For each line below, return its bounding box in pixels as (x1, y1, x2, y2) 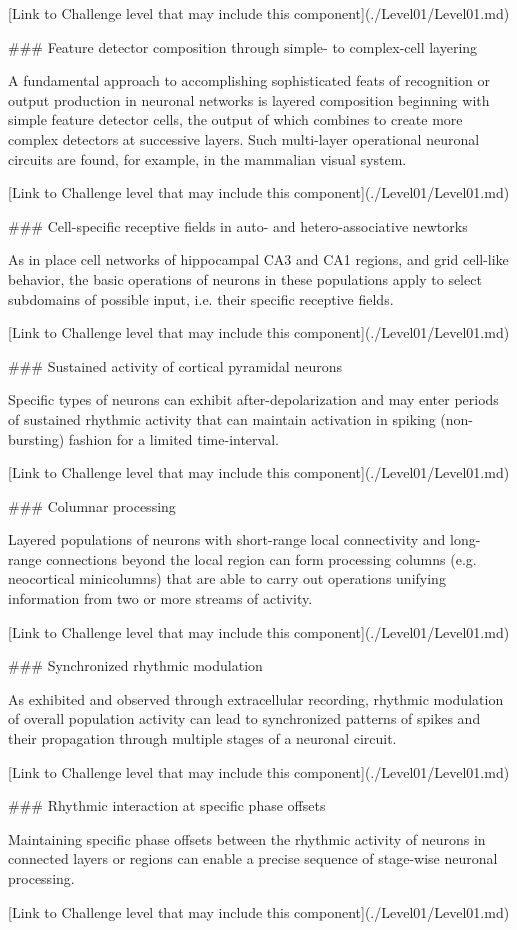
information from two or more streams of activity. (8, 588, 313, 609)
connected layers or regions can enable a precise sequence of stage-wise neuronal (8, 848, 498, 869)
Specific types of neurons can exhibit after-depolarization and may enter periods (8, 389, 499, 410)
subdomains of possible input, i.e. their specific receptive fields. (8, 288, 394, 309)
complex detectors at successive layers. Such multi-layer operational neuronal (8, 128, 480, 149)
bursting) (8, 428, 65, 449)
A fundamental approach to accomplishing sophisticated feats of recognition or (8, 70, 490, 91)
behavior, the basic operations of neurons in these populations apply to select (8, 268, 482, 289)
